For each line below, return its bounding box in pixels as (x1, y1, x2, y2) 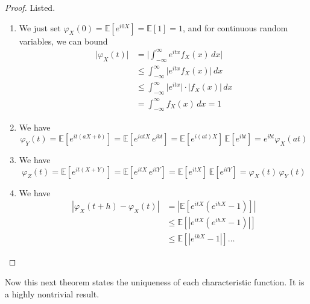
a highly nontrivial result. (5, 287, 100, 300)
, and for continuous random (183, 21, 288, 34)
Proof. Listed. (5, 1, 55, 13)
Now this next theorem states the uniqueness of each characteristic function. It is (5, 275, 305, 288)
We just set (19, 21, 61, 34)
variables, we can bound (19, 34, 108, 47)
